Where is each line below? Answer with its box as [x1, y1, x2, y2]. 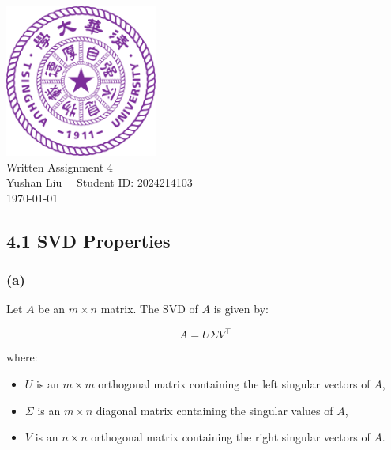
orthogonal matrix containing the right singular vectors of [91, 429, 370, 445]
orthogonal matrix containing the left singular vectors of [98, 376, 370, 392]
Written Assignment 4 [6, 158, 113, 175]
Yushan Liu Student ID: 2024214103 [6, 174, 193, 191]
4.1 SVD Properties [6, 228, 171, 252]
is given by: [213, 301, 269, 317]
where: [6, 349, 38, 365]
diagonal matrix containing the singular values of [96, 402, 333, 418]
